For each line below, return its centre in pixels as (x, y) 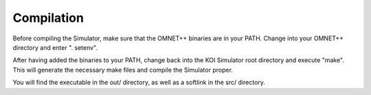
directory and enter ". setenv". (55, 47)
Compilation (48, 18)
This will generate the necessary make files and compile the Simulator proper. (123, 70)
